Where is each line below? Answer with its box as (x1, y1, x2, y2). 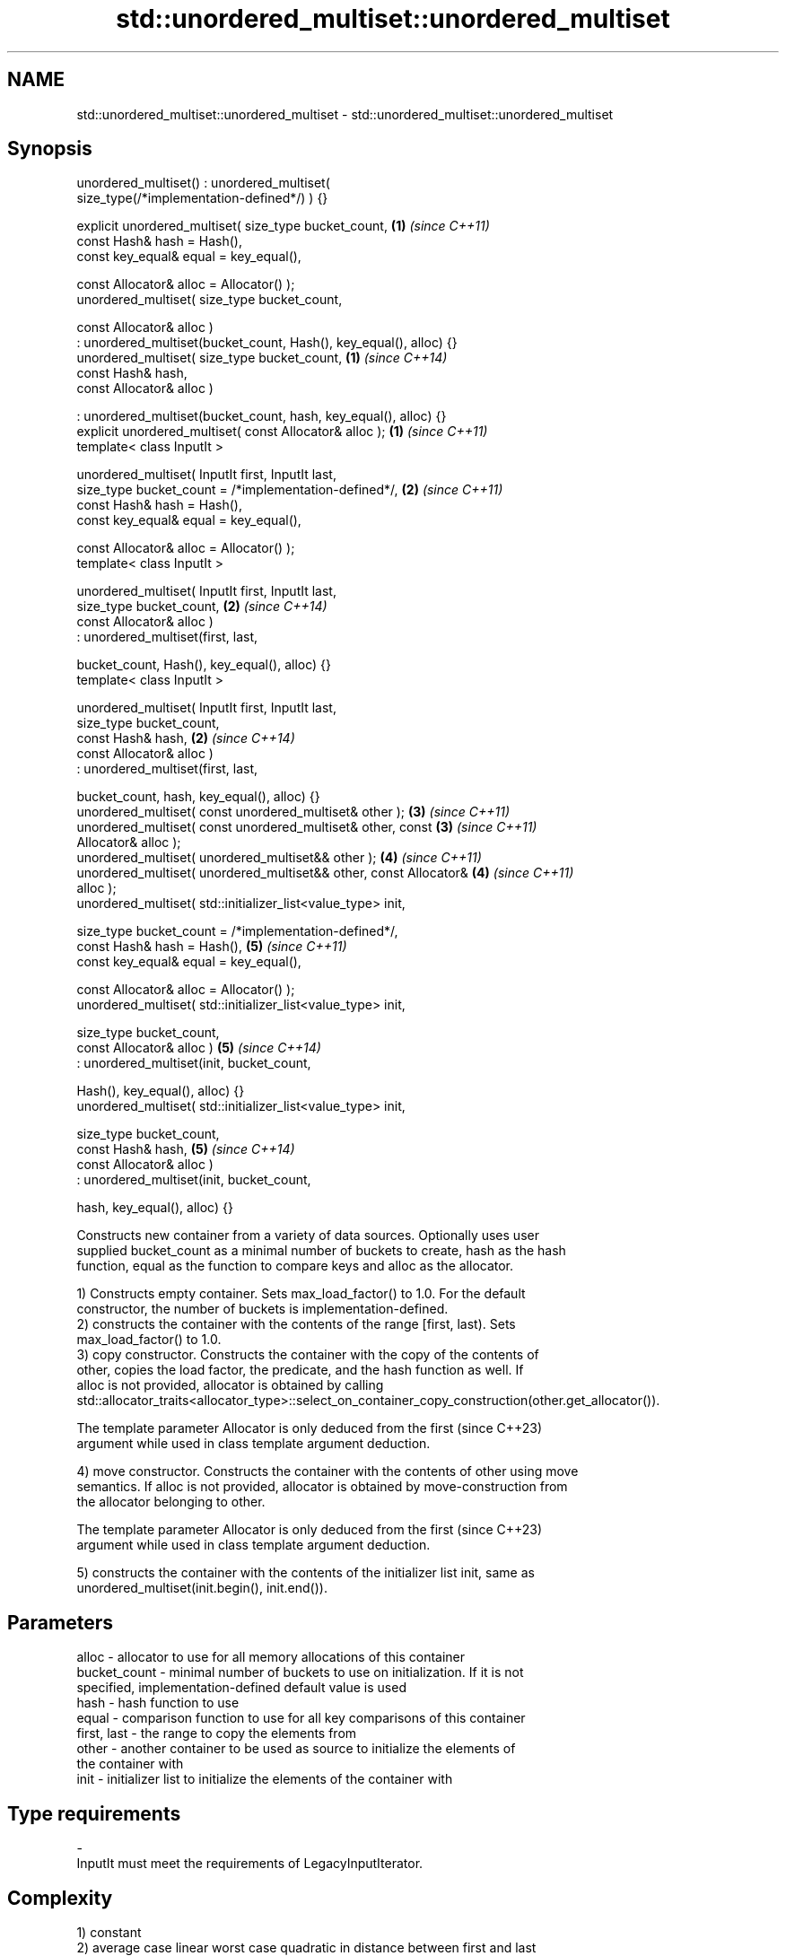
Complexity (7, 1886, 113, 1909)
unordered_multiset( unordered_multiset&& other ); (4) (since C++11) (76, 850, 482, 866)
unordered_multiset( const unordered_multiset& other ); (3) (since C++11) (76, 804, 510, 820)
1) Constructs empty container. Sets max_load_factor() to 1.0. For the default (76, 1286, 526, 1302)
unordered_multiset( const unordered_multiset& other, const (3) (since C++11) (76, 819, 537, 835)
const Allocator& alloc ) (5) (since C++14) (76, 1040, 321, 1056)
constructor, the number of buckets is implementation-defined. (76, 1301, 449, 1317)
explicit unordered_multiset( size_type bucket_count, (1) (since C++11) (76, 218, 490, 234)
